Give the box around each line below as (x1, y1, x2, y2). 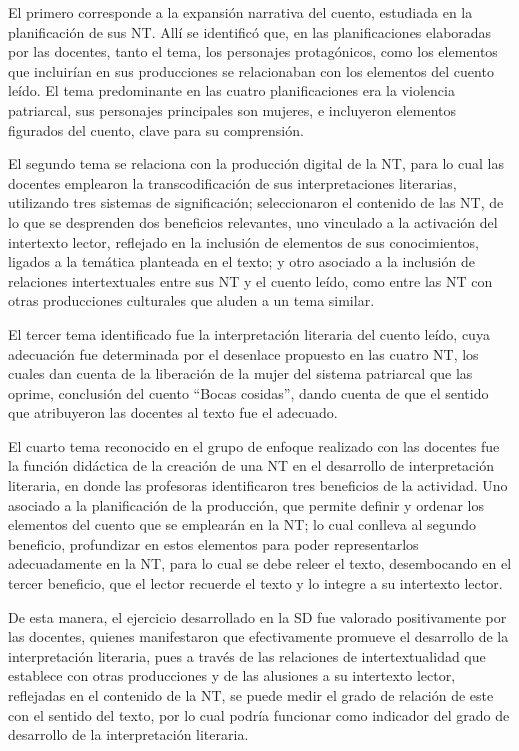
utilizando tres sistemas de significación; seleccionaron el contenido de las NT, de (8, 192, 504, 213)
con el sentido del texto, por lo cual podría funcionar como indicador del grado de (8, 704, 510, 725)
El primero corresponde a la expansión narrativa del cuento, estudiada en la (8, 2, 473, 22)
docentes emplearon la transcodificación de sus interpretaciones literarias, (8, 172, 457, 193)
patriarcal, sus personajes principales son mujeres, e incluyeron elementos (8, 99, 457, 120)
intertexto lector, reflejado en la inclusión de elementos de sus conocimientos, (8, 231, 480, 252)
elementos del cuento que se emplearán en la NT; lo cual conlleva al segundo (8, 514, 477, 535)
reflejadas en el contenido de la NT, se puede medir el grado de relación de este (8, 685, 494, 705)
